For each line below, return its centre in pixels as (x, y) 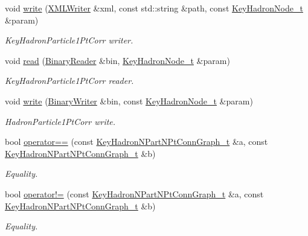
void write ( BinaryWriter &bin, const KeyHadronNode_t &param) (129, 100)
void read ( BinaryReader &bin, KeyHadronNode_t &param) (117, 60)
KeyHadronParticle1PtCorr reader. (69, 81)
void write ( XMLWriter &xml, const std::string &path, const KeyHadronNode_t (154, 8)
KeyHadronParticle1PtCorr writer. (69, 40)
